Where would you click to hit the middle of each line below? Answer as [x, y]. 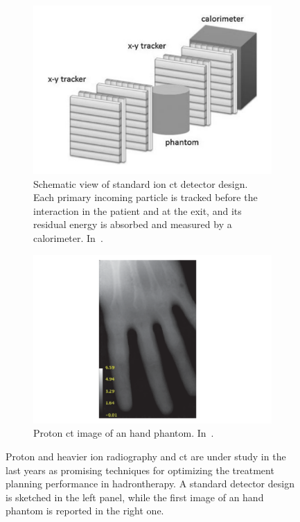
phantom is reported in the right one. [85, 511]
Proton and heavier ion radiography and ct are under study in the [146, 456]
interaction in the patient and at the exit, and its [138, 210]
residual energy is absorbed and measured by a [133, 224]
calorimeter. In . [68, 238]
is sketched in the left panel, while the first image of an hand [135, 497]
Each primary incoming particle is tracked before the [145, 197]
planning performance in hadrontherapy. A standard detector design [150, 484]
